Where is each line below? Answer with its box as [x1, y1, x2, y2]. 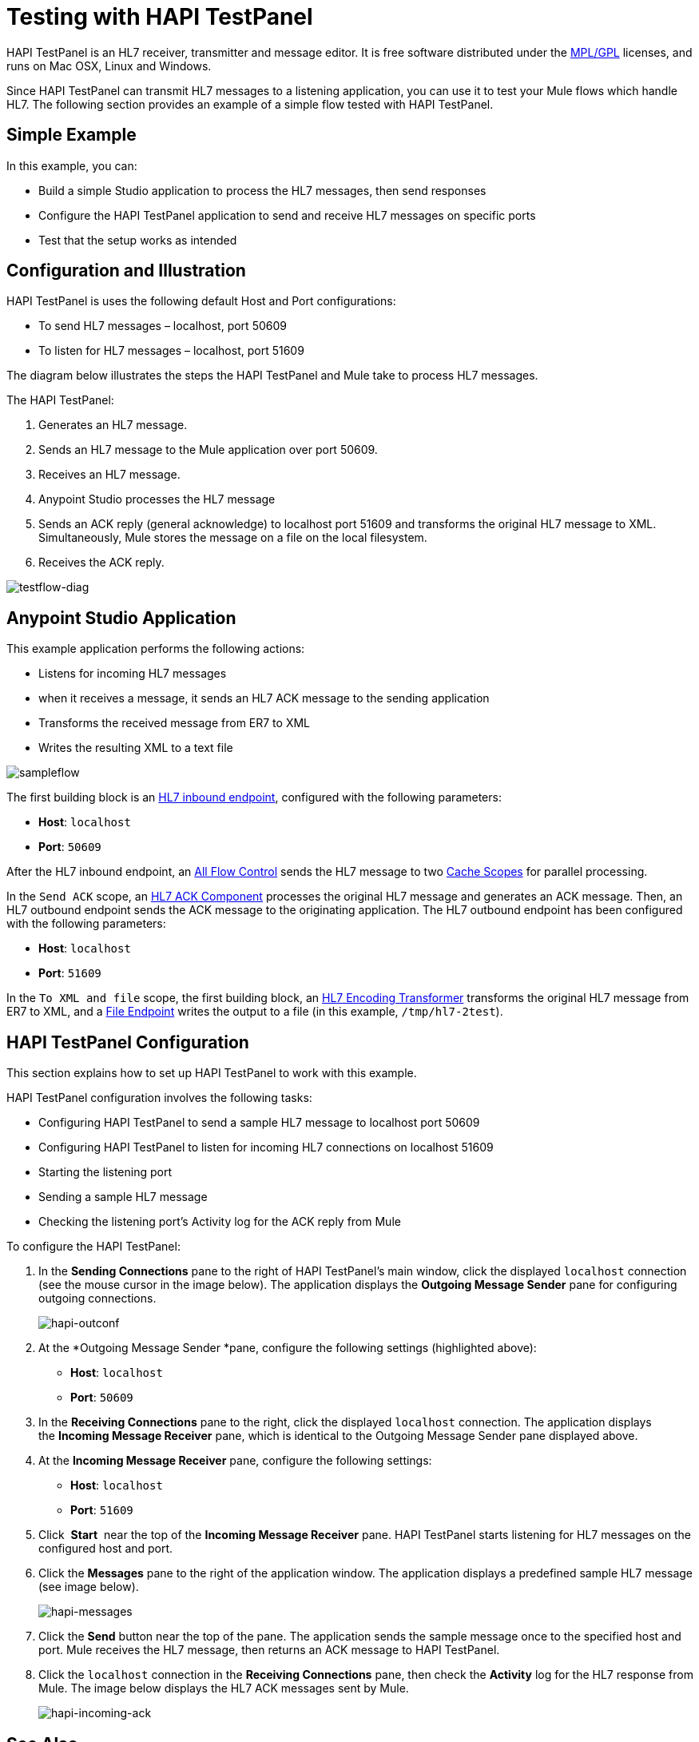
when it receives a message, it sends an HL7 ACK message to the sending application [38, 691, 490, 706]
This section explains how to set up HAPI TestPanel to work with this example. [6, 1066, 417, 1080]
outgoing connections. [38, 1291, 157, 1306]
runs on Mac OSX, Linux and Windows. [6, 58, 212, 73]
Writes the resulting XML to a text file [38, 741, 233, 755]
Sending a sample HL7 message [38, 1190, 208, 1204]
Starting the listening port [38, 1165, 172, 1179]
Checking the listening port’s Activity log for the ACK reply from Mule [38, 1215, 401, 1229]
